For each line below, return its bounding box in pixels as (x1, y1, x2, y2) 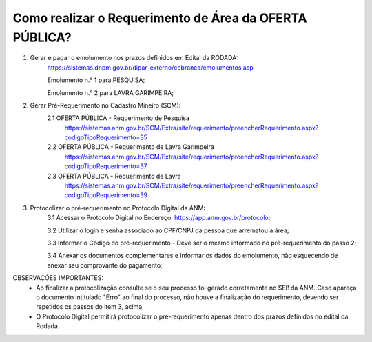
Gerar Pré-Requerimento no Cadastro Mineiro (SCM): (30, 101, 181, 110)
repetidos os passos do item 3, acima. (36, 303, 144, 311)
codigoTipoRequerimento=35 (64, 133, 148, 141)
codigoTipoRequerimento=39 (64, 191, 148, 199)
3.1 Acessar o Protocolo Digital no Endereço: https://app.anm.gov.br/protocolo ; (47, 214, 271, 222)
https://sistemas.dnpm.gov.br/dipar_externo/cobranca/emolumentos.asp (47, 63, 254, 72)
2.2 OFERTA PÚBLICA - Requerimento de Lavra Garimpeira (47, 143, 215, 151)
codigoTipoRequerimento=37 (64, 162, 147, 170)
